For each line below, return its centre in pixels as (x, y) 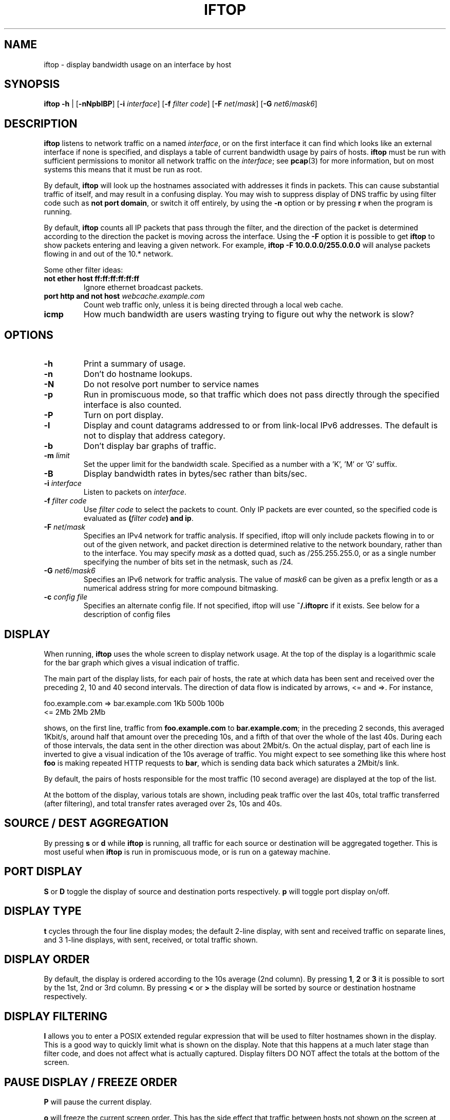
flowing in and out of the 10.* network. (108, 254)
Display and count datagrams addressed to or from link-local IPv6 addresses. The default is (260, 426)
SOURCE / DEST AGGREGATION (86, 823)
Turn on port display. (123, 415)
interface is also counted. (133, 405)
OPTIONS (29, 335)
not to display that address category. (154, 436)
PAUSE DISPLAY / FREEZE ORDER (91, 1082)
